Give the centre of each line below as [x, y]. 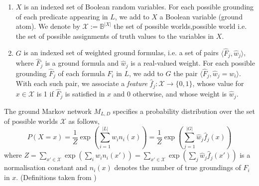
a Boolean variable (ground [201, 16]
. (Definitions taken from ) [56, 177]
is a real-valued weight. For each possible [193, 63]
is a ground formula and [82, 63]
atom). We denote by [48, 26]
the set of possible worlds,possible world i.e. [180, 26]
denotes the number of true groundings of [178, 167]
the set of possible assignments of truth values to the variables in [115, 36]
